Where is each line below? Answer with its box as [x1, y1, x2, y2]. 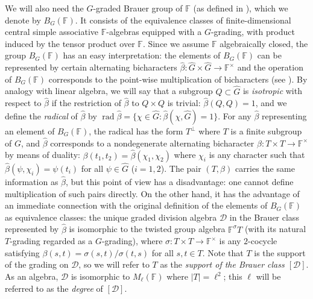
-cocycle [248, 234, 277, 247]
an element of [5, 125, 55, 137]
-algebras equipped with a [106, 25, 202, 38]
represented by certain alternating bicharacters [5, 61, 177, 74]
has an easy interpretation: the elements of [63, 49, 221, 61]
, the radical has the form [89, 125, 183, 137]
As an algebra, [5, 270, 58, 283]
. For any [218, 110, 251, 122]
